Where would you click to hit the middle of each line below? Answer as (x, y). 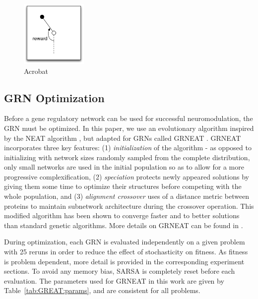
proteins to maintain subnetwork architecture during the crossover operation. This (129, 206)
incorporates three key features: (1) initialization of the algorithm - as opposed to (128, 148)
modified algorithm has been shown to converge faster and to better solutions (122, 215)
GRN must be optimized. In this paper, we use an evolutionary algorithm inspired (129, 128)
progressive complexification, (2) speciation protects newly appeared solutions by (127, 176)
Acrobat (36, 71)
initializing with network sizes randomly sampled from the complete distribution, (127, 157)
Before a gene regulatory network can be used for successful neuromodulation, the (129, 118)
